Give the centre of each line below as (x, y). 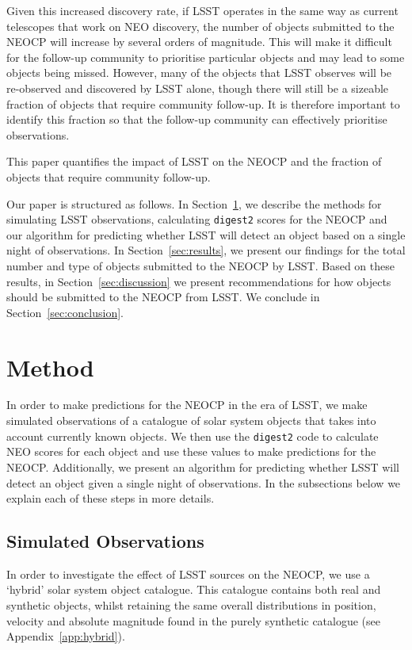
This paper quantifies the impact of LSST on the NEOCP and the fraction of (194, 161)
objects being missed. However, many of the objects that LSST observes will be (199, 73)
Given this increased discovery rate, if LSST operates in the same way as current (202, 10)
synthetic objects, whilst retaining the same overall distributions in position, (191, 605)
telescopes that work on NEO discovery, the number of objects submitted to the (200, 26)
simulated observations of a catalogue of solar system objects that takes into (191, 421)
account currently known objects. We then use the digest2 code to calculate (193, 436)
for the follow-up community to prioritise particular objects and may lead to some (206, 57)
